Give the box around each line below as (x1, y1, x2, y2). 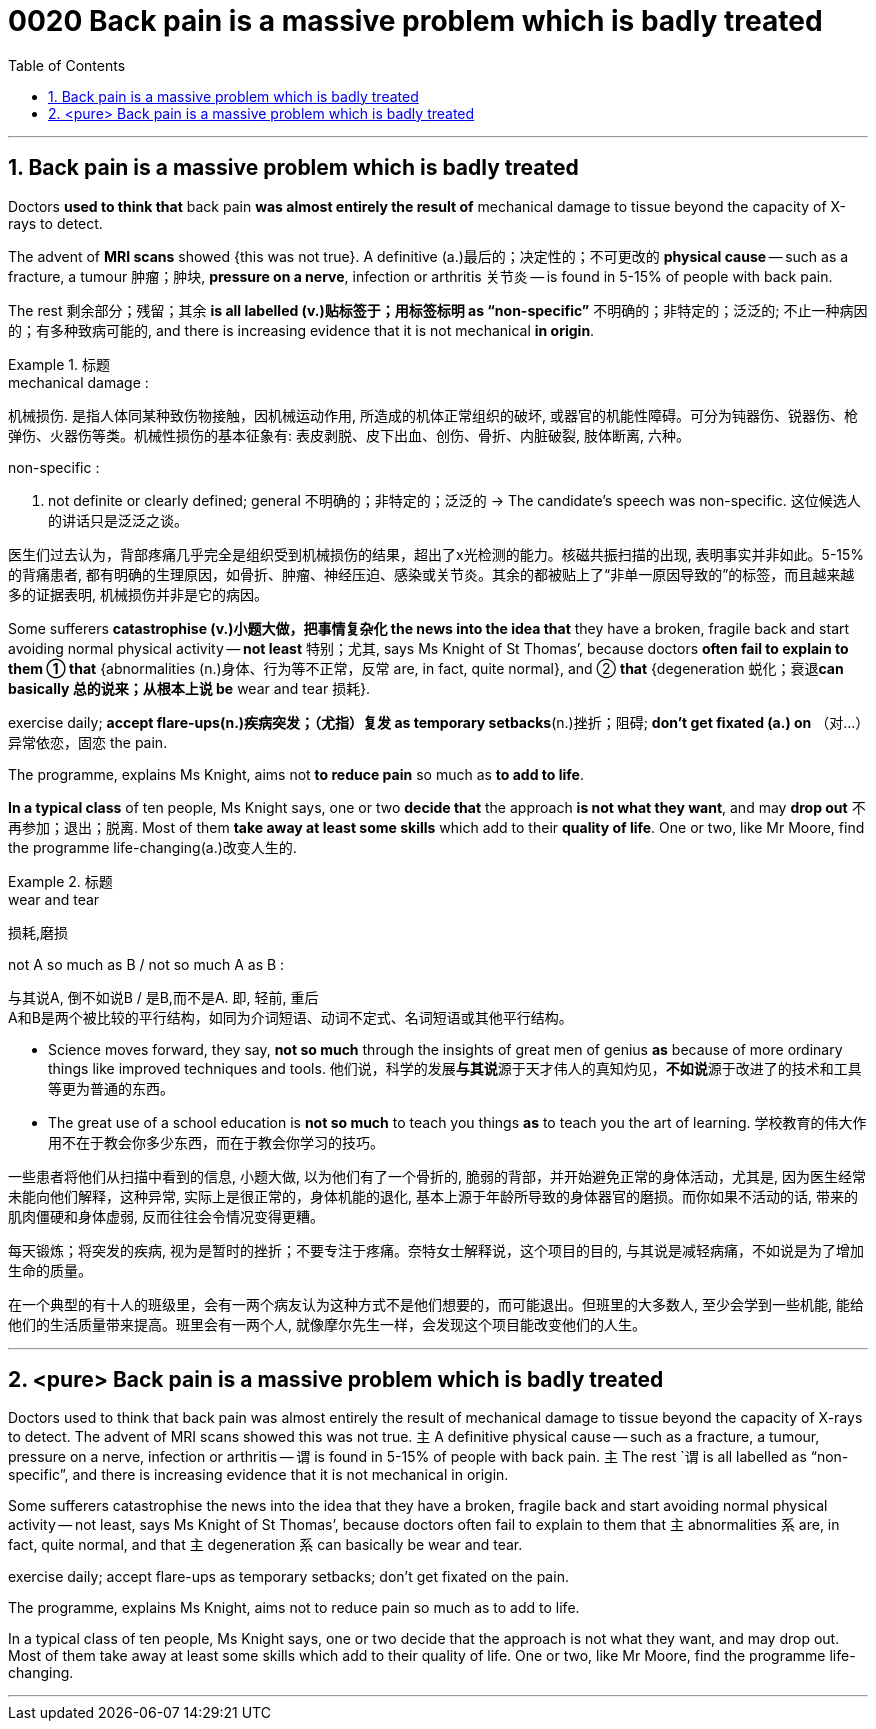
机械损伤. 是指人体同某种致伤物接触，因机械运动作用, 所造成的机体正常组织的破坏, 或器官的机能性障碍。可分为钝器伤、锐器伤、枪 (8, 406, 858, 424)
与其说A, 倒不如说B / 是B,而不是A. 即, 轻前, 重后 (8, 988, 319, 1006)
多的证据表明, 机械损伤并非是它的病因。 (8, 585, 268, 603)
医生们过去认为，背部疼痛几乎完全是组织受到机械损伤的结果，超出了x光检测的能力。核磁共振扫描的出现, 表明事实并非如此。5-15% (8, 545, 865, 563)
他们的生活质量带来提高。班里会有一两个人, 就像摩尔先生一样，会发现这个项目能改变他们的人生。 (8, 1315, 646, 1333)
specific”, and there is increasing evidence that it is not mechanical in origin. (8, 1466, 509, 1484)
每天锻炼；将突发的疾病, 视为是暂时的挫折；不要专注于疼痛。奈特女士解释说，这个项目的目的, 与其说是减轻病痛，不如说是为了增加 (8, 1241, 864, 1259)
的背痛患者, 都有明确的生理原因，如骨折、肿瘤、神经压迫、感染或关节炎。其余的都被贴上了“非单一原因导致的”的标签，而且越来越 (8, 565, 855, 583)
